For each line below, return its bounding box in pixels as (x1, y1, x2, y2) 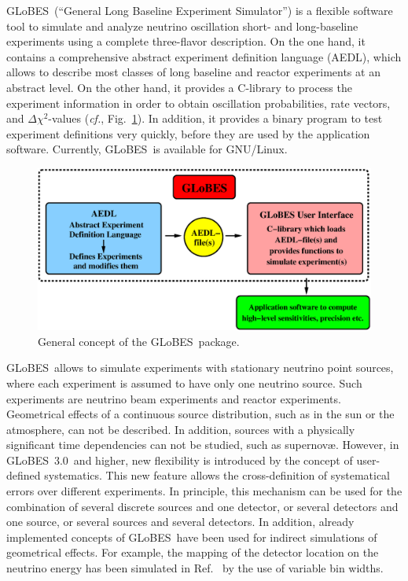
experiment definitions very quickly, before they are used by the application (6, 125, 370, 142)
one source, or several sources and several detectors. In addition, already (6, 513, 355, 530)
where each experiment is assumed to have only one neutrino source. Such (6, 374, 362, 391)
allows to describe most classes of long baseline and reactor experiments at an (6, 64, 380, 80)
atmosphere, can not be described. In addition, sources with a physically (6, 421, 355, 437)
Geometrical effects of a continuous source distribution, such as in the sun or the (6, 406, 395, 422)
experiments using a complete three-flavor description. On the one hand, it (6, 33, 366, 50)
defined (6, 467, 41, 484)
